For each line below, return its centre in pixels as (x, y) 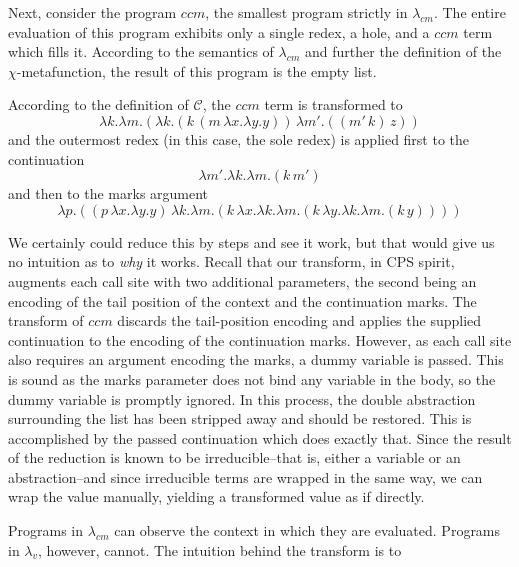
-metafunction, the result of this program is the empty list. (196, 70)
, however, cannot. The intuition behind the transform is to (220, 549)
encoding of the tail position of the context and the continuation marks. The (242, 300)
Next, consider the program (92, 12)
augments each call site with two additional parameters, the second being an (242, 280)
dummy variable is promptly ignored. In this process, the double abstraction (242, 398)
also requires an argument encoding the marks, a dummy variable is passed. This (256, 359)
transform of (46, 320)
